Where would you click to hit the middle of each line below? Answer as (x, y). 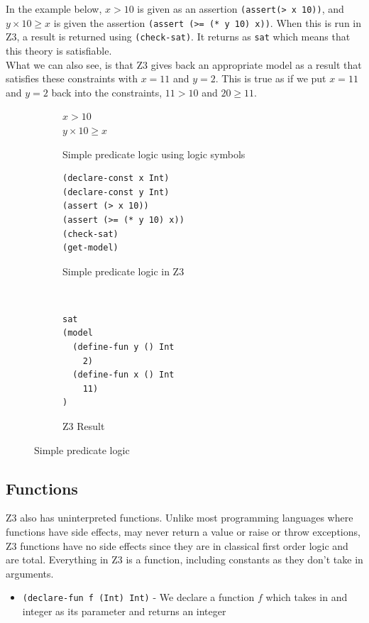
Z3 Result (84, 426)
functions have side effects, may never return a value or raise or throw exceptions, (183, 532)
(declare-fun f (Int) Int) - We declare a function (138, 597)
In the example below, (54, 9)
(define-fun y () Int (123, 347)
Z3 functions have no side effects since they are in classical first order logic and (177, 545)
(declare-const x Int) (116, 178)
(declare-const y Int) (116, 192)
